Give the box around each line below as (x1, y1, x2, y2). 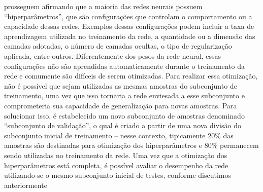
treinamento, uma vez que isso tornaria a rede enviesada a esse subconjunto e (4, 90, 245, 101)
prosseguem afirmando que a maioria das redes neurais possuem (4, 1, 203, 11)
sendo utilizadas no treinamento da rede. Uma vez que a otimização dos (4, 149, 227, 160)
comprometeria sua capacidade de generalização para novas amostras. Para (4, 100, 237, 110)
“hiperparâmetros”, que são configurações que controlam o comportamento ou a (4, 11, 252, 21)
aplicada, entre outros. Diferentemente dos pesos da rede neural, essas (4, 50, 221, 61)
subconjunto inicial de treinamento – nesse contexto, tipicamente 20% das (4, 130, 234, 140)
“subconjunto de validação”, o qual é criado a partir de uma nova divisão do (4, 120, 241, 131)
